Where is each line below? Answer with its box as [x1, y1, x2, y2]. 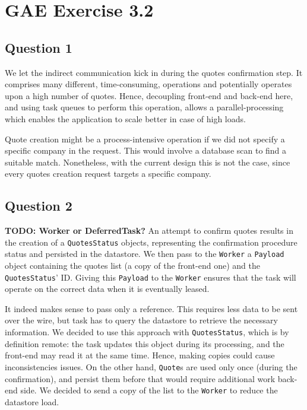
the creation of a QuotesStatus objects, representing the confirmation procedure [5, 236, 297, 248]
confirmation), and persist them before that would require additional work [5, 372, 276, 384]
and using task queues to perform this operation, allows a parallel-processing [5, 101, 284, 113]
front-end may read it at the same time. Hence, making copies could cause [5, 349, 275, 361]
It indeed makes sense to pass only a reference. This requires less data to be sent [5, 302, 298, 314]
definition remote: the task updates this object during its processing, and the [5, 337, 284, 349]
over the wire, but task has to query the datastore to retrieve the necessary [5, 314, 278, 326]
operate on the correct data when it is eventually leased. [5, 282, 210, 295]
